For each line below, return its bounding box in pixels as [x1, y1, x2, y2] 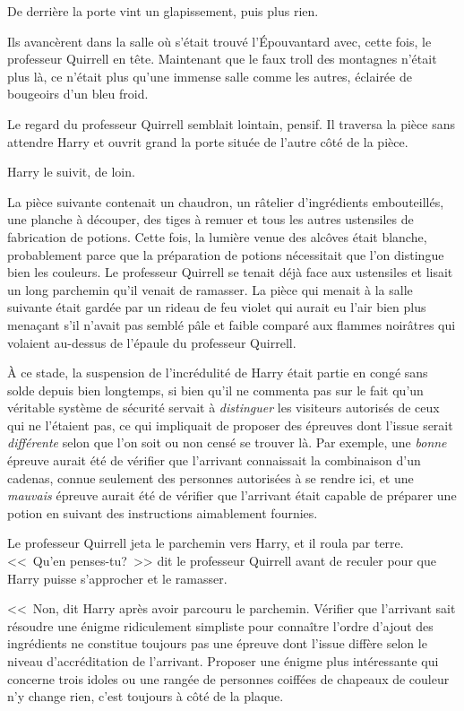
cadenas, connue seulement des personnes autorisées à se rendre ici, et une [7, 468, 414, 487]
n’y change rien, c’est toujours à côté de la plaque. [7, 687, 284, 706]
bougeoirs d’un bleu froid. [7, 84, 149, 103]
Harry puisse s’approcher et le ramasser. [7, 568, 228, 587]
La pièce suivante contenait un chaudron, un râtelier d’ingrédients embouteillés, [7, 192, 444, 211]
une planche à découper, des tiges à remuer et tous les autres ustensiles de [7, 210, 414, 229]
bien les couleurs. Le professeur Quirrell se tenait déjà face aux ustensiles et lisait [7, 263, 453, 282]
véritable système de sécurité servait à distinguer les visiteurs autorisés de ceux [7, 398, 440, 417]
